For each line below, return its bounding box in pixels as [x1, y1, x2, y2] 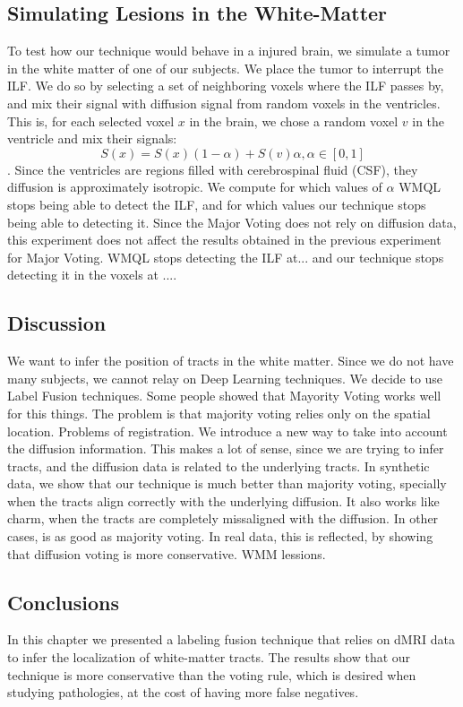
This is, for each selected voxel [7, 111, 175, 130]
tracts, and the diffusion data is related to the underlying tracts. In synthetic [7, 456, 430, 475]
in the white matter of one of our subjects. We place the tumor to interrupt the [7, 58, 443, 77]
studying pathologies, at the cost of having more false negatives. [7, 683, 359, 702]
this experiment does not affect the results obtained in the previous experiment [7, 230, 442, 249]
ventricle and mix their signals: [7, 129, 177, 148]
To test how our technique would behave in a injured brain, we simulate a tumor [7, 41, 450, 60]
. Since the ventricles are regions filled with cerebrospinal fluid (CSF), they [7, 160, 418, 178]
